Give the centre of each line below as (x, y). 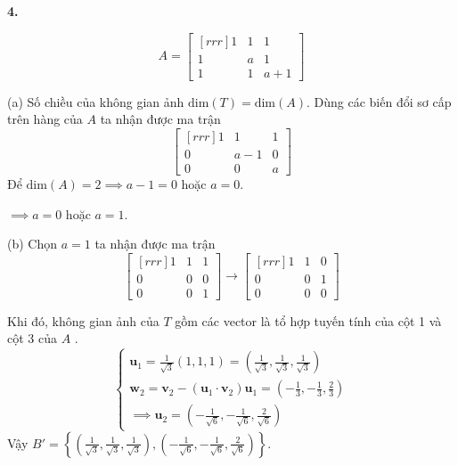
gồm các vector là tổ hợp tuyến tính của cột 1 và (308, 320)
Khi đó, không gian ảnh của (83, 320)
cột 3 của (32, 338)
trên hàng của (45, 119)
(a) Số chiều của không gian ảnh (96, 101)
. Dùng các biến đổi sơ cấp (379, 101)
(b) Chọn (33, 244)
